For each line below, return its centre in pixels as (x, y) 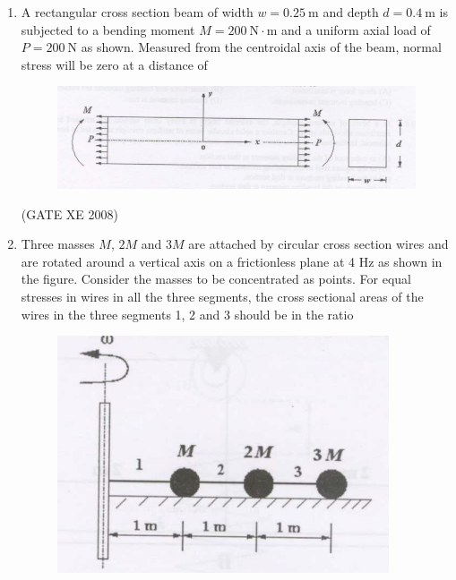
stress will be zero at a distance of (114, 64)
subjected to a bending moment (108, 29)
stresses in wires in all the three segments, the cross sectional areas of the (222, 297)
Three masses (58, 244)
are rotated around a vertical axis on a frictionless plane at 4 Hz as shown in (232, 261)
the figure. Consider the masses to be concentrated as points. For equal (216, 279)
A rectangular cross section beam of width (137, 12)
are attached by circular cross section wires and (318, 244)
